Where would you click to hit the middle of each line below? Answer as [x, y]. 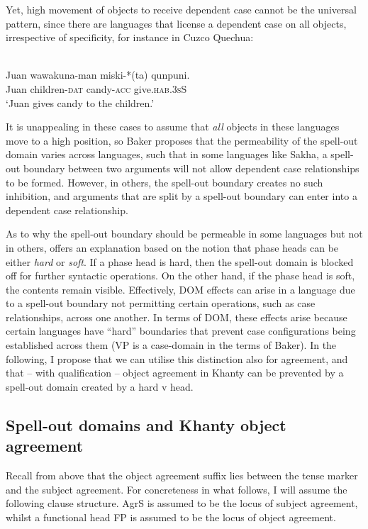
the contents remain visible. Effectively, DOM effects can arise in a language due [180, 289]
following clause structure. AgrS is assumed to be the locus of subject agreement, [182, 503]
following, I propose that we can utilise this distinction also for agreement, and [177, 358]
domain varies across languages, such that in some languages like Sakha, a [167, 154]
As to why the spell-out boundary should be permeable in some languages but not [184, 234]
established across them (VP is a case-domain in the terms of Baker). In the [171, 345]
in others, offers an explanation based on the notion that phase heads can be [172, 247]
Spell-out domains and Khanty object [146, 424]
